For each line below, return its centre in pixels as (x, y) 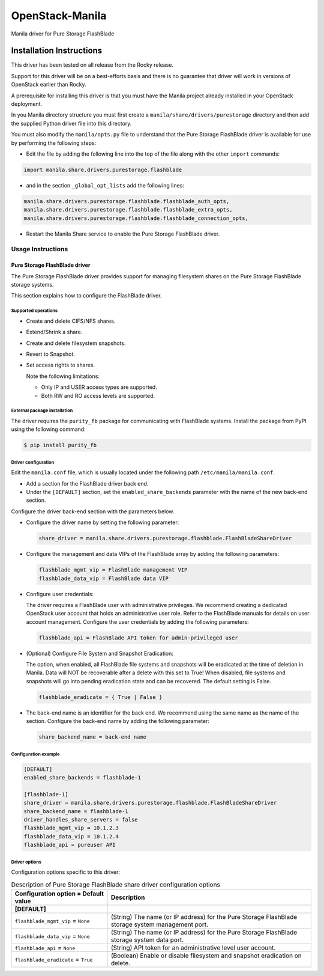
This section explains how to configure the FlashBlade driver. (86, 296)
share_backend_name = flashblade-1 (76, 811)
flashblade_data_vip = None (52, 936)
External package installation (42, 411)
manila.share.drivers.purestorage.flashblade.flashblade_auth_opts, (127, 201)
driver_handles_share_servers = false (81, 820)
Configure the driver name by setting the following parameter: (103, 522)
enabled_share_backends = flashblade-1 (82, 778)
